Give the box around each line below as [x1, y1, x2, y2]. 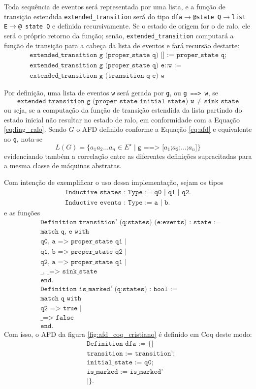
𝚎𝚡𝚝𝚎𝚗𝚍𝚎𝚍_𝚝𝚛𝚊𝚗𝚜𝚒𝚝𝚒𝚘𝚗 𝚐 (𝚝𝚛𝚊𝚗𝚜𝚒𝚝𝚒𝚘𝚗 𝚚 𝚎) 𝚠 [30, 72, 165, 80]
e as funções [4, 207, 40, 217]
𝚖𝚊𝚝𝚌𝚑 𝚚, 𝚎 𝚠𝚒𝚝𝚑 [40, 228, 89, 236]
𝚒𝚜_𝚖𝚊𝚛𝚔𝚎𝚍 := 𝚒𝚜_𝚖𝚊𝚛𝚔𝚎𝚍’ [87, 368, 163, 376]
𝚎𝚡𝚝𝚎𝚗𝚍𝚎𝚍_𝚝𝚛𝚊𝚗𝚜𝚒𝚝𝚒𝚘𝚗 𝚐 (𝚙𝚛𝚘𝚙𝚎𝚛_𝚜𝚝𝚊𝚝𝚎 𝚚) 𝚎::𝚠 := [30, 62, 182, 69]
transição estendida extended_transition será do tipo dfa [4, 11, 182, 21]
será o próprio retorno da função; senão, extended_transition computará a [4, 30, 234, 40]
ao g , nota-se [4, 133, 43, 144]
